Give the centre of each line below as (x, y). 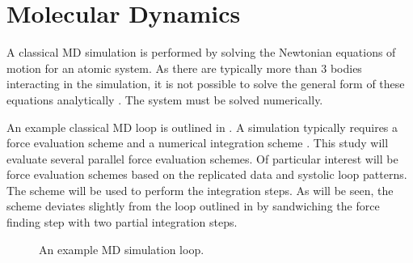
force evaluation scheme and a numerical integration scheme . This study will (198, 143)
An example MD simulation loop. (122, 249)
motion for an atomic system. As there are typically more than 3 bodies (184, 68)
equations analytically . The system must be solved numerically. (165, 99)
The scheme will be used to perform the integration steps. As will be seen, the (200, 190)
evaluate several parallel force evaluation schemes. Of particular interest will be (202, 158)
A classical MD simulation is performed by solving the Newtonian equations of (201, 52)
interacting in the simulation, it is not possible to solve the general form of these (206, 84)
